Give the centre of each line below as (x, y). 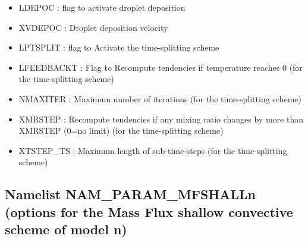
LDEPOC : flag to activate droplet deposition (102, 7)
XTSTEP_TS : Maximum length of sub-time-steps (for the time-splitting (153, 150)
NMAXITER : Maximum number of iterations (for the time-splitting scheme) (160, 98)
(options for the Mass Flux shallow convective (149, 211)
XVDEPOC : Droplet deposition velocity (93, 27)
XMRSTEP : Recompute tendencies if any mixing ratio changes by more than (161, 119)
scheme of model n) (66, 229)
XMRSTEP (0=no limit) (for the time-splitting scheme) (121, 131)
